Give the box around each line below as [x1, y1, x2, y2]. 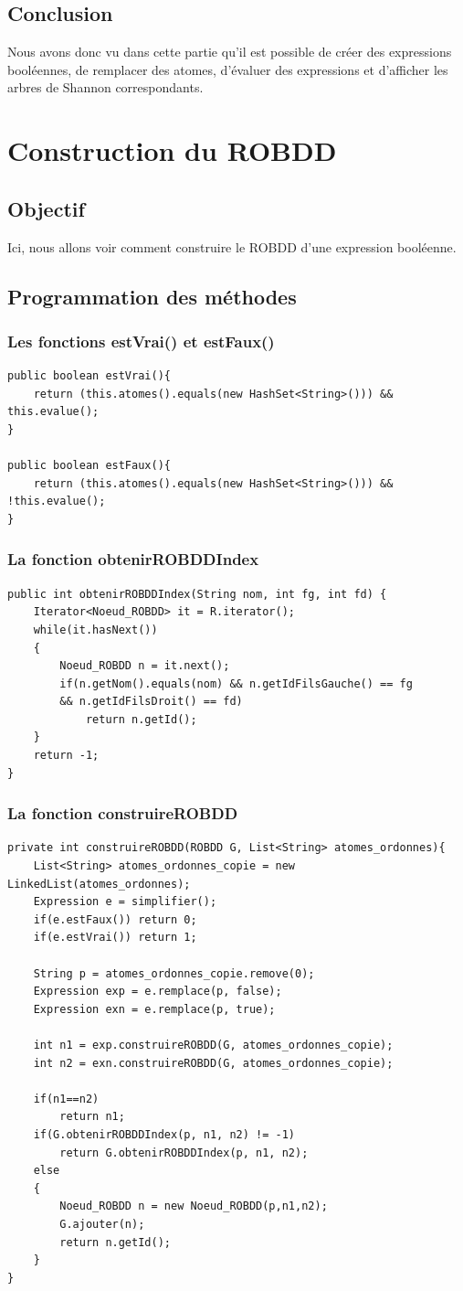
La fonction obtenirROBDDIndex [7, 548, 259, 571]
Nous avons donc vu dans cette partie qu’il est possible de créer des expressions [7, 42, 452, 61]
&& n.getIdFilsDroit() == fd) [59, 695, 243, 709]
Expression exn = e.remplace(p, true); [33, 1002, 276, 1016]
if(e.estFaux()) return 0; [33, 912, 197, 926]
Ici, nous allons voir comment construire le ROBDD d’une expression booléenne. [7, 237, 457, 256]
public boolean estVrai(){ [7, 369, 171, 383]
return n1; [59, 1110, 125, 1124]
